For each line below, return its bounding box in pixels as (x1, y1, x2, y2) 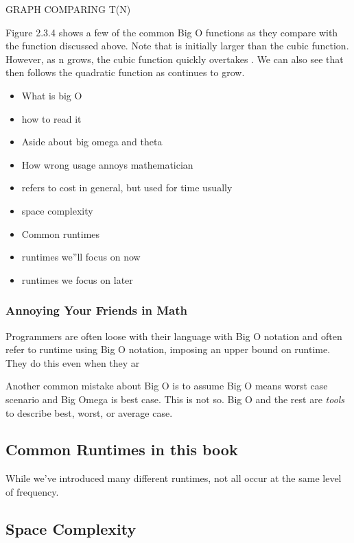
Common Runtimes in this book (5, 439, 238, 460)
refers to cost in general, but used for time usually (21, 180, 233, 195)
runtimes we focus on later (21, 272, 133, 287)
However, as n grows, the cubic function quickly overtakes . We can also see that (5, 51, 344, 66)
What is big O (21, 88, 82, 102)
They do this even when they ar (5, 355, 140, 370)
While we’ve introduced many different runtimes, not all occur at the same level (5, 471, 342, 485)
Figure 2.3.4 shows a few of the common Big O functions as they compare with (5, 25, 338, 39)
